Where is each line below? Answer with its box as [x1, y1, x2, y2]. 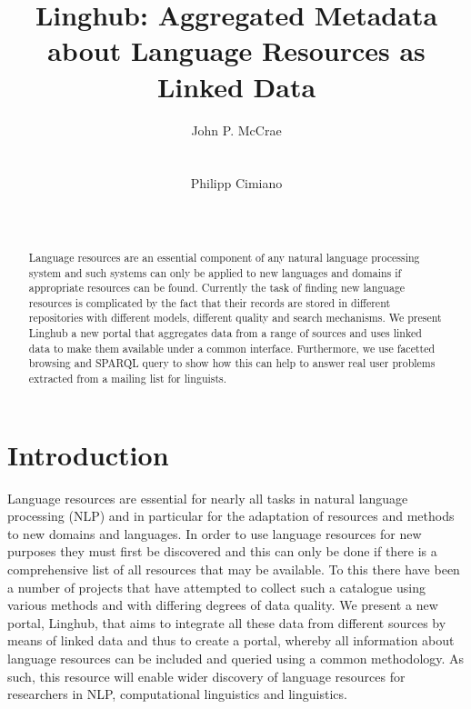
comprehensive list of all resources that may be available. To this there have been [7, 560, 460, 579]
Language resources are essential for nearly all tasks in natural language [7, 488, 408, 507]
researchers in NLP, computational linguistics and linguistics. [7, 684, 347, 704]
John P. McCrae [191, 120, 282, 139]
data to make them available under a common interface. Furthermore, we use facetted [28, 340, 436, 355]
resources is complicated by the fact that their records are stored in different [28, 295, 391, 310]
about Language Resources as [47, 32, 426, 69]
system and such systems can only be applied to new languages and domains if [28, 265, 402, 280]
